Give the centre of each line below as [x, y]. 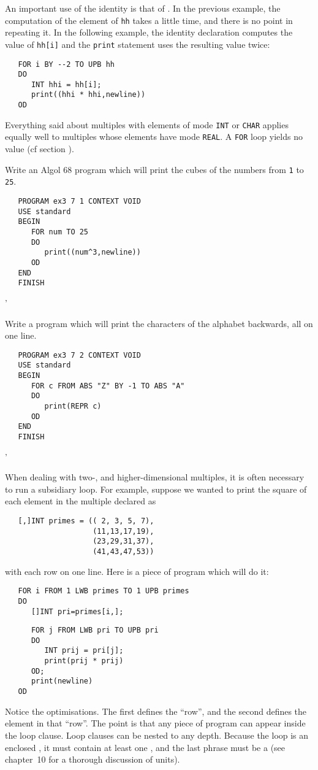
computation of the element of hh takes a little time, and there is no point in [149, 20]
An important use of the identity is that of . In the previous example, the [143, 8]
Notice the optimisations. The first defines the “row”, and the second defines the [156, 711]
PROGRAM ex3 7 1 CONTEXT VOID [79, 201]
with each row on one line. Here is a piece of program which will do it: [137, 571]
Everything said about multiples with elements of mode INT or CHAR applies [147, 124]
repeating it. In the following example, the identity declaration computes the [149, 32]
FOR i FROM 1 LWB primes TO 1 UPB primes [104, 591]
